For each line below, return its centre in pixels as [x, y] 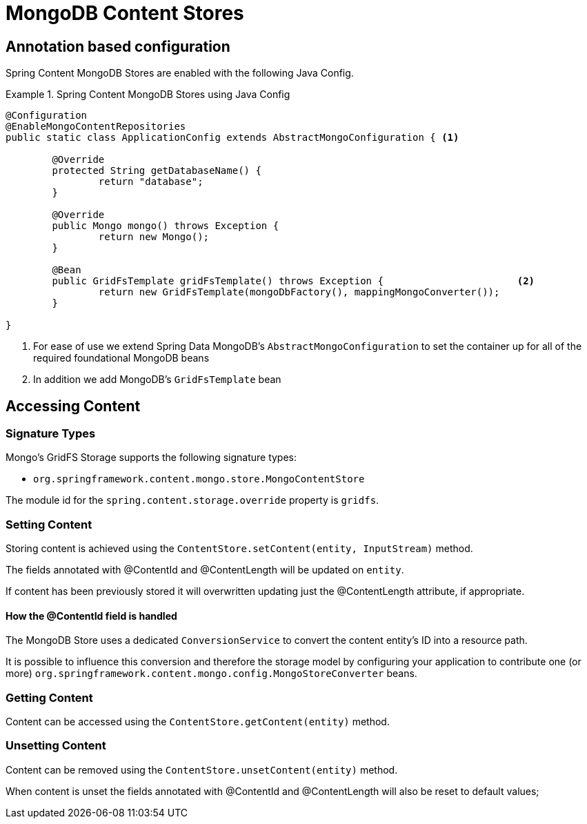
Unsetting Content [56, 746]
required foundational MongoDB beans [121, 358]
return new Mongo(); [154, 237]
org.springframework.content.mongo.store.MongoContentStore [199, 479]
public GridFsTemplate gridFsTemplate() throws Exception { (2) [293, 281]
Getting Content [49, 697]
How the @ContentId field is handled [91, 616]
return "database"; [151, 182]
